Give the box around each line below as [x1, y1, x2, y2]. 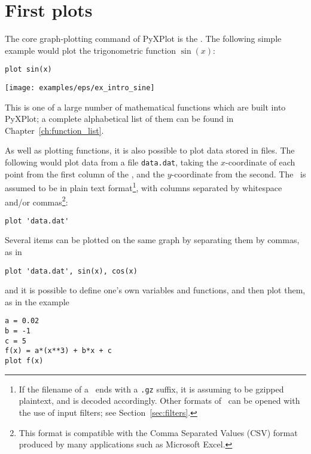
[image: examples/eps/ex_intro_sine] [5, 83, 155, 92]
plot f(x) [5, 357, 44, 366]
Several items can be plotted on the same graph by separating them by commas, [5, 234, 300, 246]
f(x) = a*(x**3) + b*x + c [5, 346, 112, 355]
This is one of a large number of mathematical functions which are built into [5, 100, 286, 113]
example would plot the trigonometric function [5, 44, 176, 56]
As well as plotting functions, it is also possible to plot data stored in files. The [5, 144, 295, 157]
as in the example [5, 295, 69, 308]
